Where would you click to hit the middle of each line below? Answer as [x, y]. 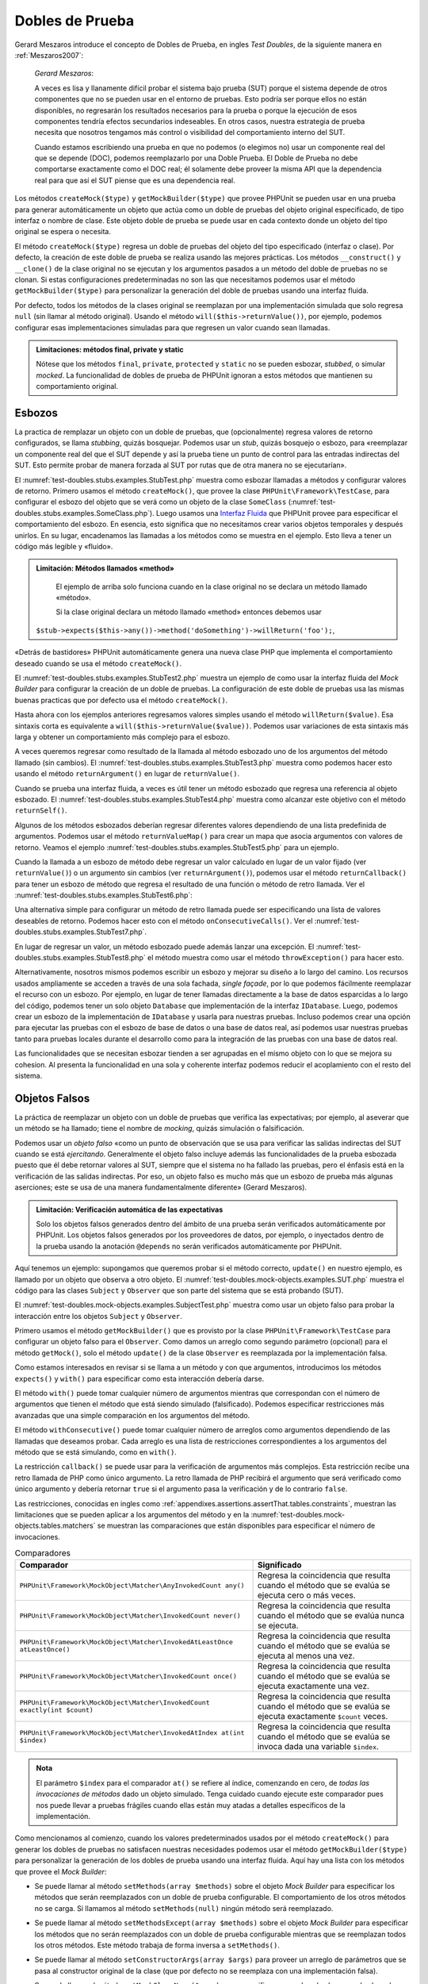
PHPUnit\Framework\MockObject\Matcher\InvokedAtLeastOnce [126, 1642]
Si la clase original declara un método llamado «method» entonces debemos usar [189, 612]
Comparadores [43, 1553]
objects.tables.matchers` [55, 1526]
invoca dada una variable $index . [318, 1747]
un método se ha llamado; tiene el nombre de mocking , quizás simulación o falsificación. [159, 1128]
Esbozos [36, 413]
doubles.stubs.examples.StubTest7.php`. [80, 932]
